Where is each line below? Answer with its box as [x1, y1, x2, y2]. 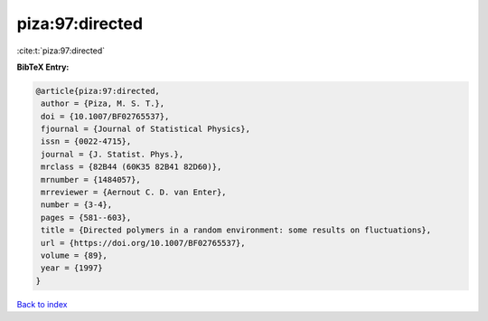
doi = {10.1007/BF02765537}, [41, 111, 170, 121]
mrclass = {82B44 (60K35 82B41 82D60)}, [41, 162, 222, 172]
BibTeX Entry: [16, 61, 70, 72]
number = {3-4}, [41, 200, 113, 210]
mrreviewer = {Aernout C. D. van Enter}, [41, 187, 227, 198]
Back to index [16, 298, 68, 309]
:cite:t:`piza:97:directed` [16, 45, 106, 56]
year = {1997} [41, 263, 103, 273]
